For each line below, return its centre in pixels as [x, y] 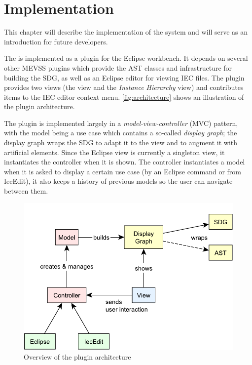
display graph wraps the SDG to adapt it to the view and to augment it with [121, 142]
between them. [26, 191]
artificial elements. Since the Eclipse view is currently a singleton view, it [114, 152]
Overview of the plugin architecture [77, 356]
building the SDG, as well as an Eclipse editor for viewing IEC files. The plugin [124, 77]
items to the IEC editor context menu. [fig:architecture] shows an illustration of [124, 97]
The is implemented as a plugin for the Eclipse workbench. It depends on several [126, 58]
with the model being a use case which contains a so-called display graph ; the [121, 133]
